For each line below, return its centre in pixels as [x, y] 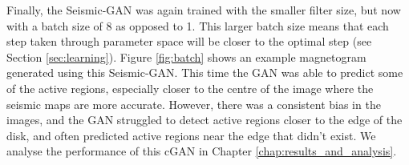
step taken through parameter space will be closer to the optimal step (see [189, 41]
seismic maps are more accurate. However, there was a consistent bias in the [194, 104]
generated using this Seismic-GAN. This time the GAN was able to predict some [205, 72]
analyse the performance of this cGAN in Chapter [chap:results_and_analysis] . [202, 151]
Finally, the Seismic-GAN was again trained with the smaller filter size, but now [204, 10]
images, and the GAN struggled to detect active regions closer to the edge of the [204, 120]
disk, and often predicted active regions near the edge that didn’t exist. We [191, 135]
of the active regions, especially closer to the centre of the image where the [190, 88]
